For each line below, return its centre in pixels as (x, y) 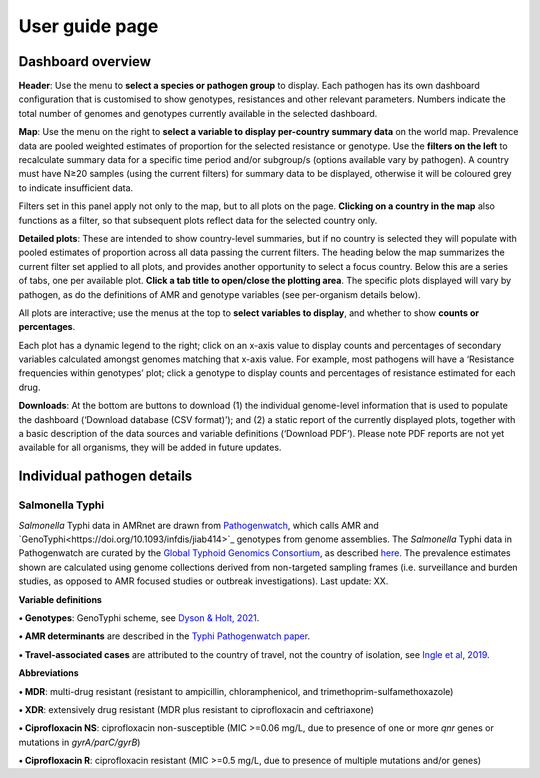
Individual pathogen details (105, 476)
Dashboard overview (85, 61)
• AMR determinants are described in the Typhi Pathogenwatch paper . (164, 636)
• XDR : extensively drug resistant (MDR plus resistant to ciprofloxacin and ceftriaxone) (196, 709)
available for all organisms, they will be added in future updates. (150, 447)
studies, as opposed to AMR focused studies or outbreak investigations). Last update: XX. (203, 581)
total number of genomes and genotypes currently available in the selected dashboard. (198, 113)
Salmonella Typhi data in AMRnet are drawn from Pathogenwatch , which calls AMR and (198, 525)
